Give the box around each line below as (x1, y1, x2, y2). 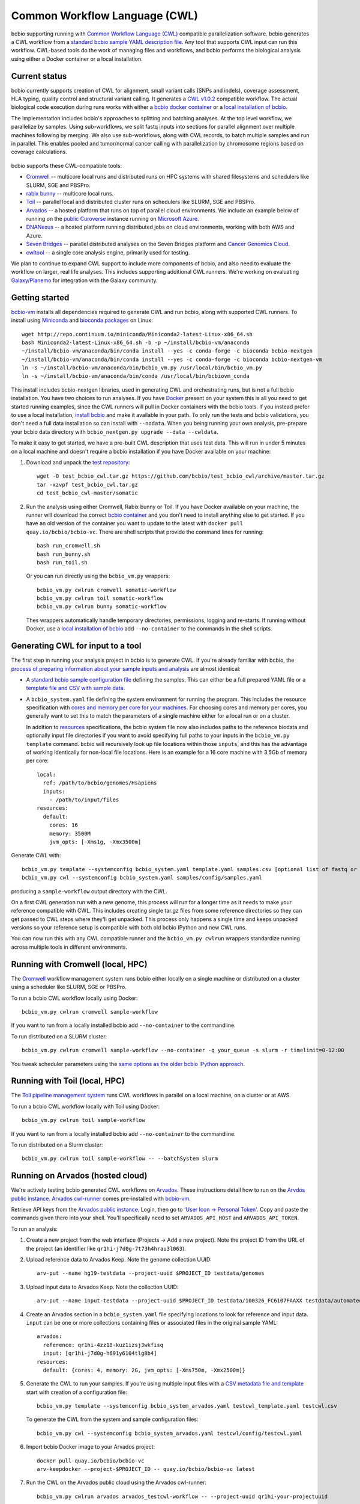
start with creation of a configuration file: (26, 1388, 127, 1396)
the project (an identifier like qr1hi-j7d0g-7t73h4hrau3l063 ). (26, 1245, 186, 1252)
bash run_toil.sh (37, 559, 88, 566)
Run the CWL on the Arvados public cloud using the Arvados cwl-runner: (26, 1479, 207, 1486)
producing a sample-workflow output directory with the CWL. (11, 887, 167, 895)
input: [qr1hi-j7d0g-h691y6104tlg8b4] (43, 1350, 157, 1357)
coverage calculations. (11, 148, 67, 156)
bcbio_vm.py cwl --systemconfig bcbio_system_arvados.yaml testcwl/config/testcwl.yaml (37, 1429, 303, 1437)
